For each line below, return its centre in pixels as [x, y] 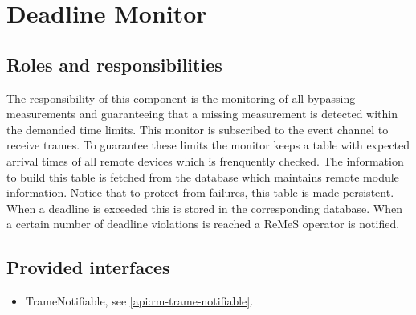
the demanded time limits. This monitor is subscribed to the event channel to [198, 129]
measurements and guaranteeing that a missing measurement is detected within [202, 114]
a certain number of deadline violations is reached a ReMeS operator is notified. [203, 224]
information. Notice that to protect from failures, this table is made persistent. [200, 192]
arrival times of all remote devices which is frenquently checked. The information [205, 160]
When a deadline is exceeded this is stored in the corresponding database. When [204, 208]
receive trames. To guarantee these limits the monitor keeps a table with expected [208, 145]
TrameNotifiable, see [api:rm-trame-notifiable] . [139, 301]
